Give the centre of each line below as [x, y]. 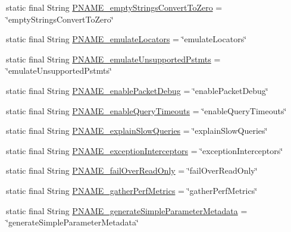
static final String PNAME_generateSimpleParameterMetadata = [127, 210]
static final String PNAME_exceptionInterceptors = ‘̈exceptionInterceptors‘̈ [145, 150]
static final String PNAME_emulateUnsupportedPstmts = [113, 59]
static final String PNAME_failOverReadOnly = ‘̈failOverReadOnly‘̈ [132, 170]
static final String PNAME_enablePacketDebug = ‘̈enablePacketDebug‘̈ [137, 90]
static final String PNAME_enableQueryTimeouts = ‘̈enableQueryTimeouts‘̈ [146, 110]
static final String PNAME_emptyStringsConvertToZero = [114, 7]
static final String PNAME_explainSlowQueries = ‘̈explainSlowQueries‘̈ [137, 131]
